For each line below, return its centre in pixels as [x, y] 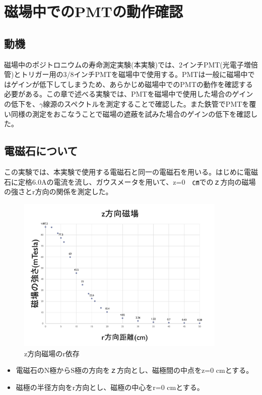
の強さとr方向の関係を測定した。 [58, 191]
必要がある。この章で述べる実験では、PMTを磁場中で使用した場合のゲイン [129, 94]
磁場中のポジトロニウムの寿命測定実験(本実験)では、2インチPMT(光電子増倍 [131, 64]
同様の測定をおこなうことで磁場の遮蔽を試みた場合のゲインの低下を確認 [131, 113]
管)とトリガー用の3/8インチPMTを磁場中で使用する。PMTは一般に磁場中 [126, 74]
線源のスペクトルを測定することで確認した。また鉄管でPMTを [146, 103]
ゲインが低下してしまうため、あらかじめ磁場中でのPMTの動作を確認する [132, 84]
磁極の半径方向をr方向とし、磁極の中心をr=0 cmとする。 [110, 387]
